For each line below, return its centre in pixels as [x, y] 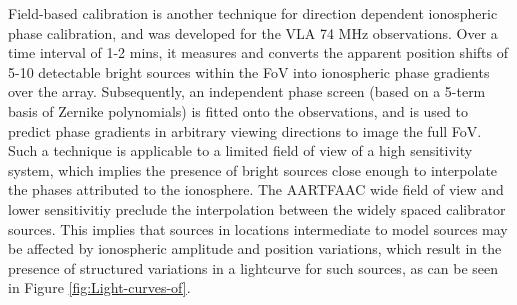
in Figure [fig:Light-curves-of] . [99, 287]
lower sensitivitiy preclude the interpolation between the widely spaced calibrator [257, 208]
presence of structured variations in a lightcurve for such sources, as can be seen [253, 267]
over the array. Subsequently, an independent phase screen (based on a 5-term [247, 91]
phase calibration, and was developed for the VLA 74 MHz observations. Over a [253, 32]
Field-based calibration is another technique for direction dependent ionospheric [253, 13]
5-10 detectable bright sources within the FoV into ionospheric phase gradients [249, 71]
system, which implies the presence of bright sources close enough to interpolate [253, 169]
